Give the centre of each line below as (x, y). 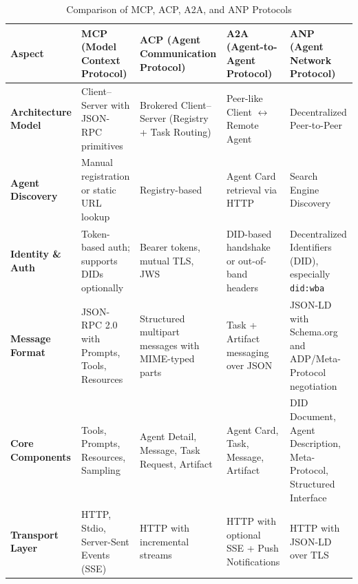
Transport (34, 534)
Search (304, 176)
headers (242, 288)
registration (106, 176)
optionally (103, 288)
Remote (242, 125)
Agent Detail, (168, 436)
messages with (170, 345)
